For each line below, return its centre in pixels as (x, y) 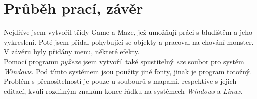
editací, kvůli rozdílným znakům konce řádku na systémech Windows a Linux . (123, 90)
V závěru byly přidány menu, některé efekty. (72, 51)
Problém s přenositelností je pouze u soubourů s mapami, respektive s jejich (120, 81)
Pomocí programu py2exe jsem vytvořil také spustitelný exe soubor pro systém (124, 61)
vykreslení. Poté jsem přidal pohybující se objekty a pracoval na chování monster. (129, 42)
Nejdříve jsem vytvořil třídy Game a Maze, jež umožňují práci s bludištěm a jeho (128, 32)
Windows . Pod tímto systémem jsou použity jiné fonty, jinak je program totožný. (128, 71)
